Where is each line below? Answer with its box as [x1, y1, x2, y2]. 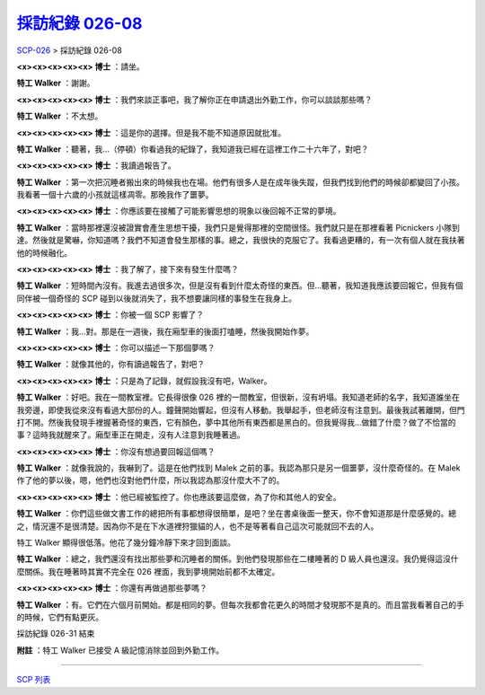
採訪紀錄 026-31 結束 [16, 629, 95, 639]
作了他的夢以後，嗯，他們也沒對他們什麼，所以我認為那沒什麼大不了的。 [16, 475, 285, 486]
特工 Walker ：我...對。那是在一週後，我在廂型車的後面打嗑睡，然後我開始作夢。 [16, 326, 314, 337]
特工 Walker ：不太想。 [16, 110, 103, 121]
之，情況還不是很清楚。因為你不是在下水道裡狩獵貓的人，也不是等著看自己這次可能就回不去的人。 [16, 521, 379, 532]
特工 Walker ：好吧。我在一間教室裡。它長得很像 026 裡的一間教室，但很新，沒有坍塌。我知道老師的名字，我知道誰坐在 [16, 391, 460, 403]
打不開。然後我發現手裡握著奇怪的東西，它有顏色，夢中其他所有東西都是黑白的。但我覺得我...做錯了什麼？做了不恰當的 [16, 417, 457, 427]
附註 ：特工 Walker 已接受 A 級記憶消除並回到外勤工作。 [16, 645, 225, 655]
